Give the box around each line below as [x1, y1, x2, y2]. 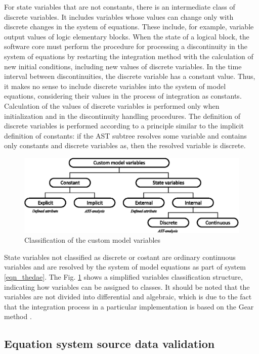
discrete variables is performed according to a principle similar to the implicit [4, 120, 244, 131]
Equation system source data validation [4, 336, 215, 351]
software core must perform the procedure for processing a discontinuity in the [4, 41, 247, 52]
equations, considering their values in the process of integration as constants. [4, 91, 242, 101]
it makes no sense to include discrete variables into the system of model [4, 80, 226, 91]
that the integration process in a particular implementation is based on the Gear [4, 301, 254, 312]
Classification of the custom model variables [24, 235, 161, 245]
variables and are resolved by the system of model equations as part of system [4, 261, 246, 272]
